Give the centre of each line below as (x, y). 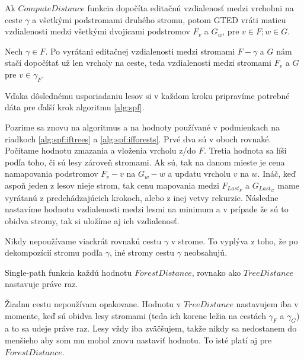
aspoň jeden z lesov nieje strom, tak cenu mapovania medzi (112, 185)
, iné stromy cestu (142, 252)
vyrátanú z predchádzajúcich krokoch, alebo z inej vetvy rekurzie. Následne (142, 197)
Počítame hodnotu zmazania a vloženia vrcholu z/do (100, 150)
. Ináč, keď (276, 173)
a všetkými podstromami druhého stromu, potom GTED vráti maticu (159, 19)
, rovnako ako (216, 272)
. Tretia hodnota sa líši (245, 150)
